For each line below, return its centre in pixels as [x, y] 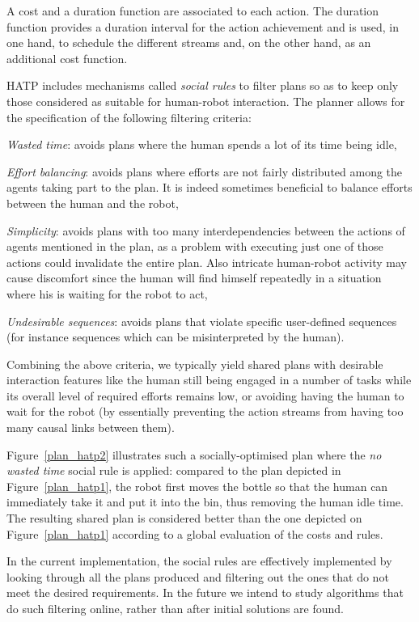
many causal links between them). [91, 427]
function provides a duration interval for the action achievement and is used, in [203, 26]
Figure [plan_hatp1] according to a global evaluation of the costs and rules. [195, 533]
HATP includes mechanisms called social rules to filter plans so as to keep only [203, 85]
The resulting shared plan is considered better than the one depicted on [184, 518]
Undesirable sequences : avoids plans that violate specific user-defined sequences [202, 321]
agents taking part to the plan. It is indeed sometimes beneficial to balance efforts [209, 187]
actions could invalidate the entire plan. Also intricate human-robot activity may [207, 262]
